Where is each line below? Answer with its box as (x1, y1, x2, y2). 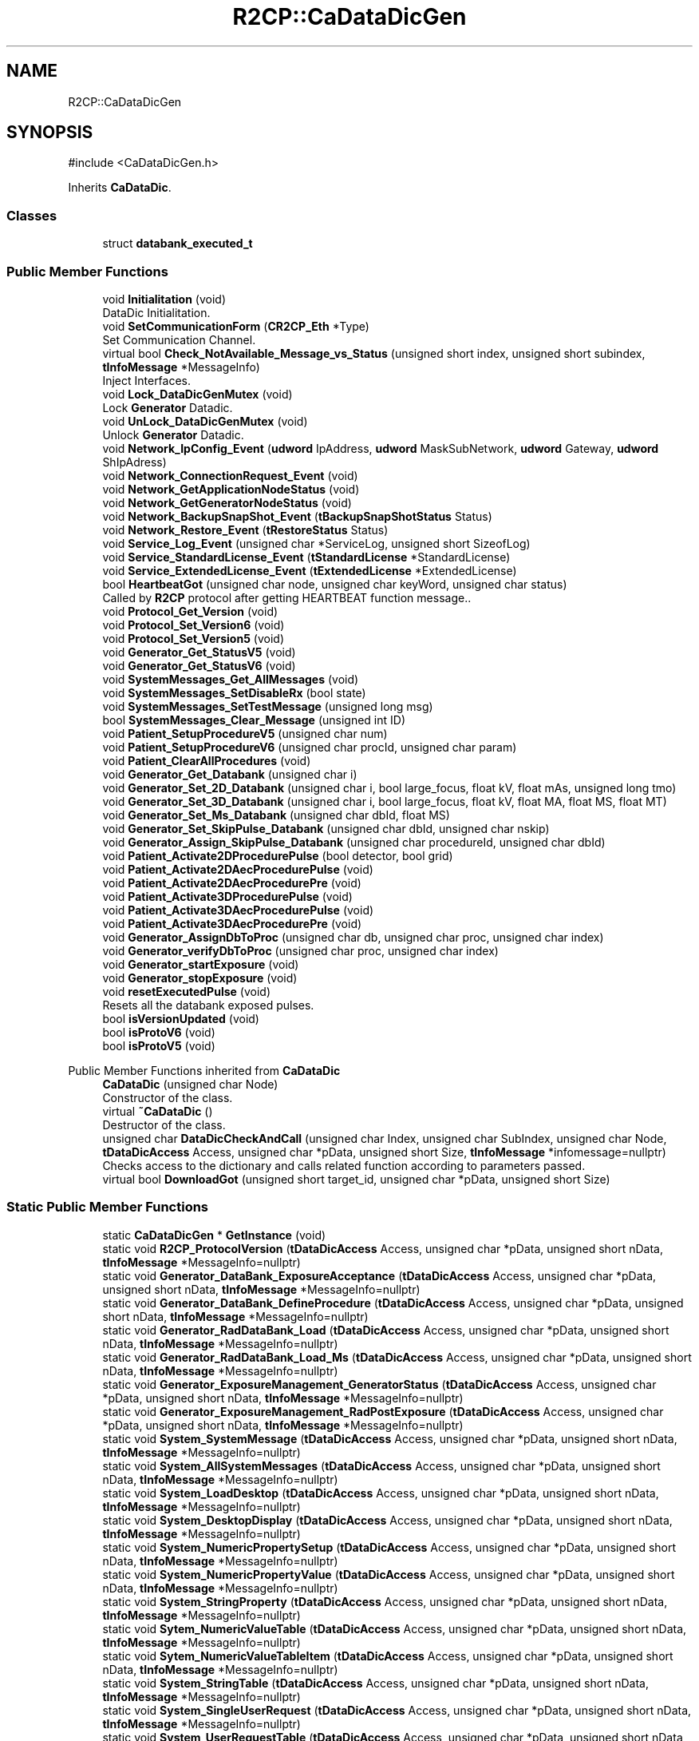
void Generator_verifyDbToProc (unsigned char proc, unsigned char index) (102, 943, 499, 958)
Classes (6, 207, 57, 224)
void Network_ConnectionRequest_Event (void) (102, 468, 358, 482)
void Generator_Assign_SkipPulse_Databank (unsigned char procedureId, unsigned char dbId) (102, 835, 606, 849)
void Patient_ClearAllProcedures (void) (102, 753, 311, 767)
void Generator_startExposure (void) (102, 957, 299, 971)
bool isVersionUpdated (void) (102, 1011, 259, 1025)
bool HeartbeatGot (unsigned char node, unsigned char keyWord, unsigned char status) (102, 577, 567, 591)
